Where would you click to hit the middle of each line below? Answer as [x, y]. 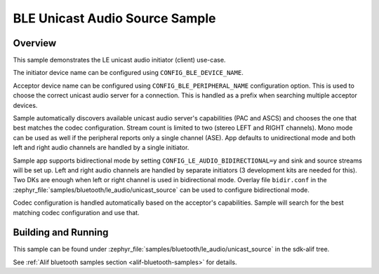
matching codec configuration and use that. [76, 212]
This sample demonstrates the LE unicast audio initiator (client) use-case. [119, 60]
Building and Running [61, 232]
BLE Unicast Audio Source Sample [114, 18]
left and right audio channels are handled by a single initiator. [101, 148]
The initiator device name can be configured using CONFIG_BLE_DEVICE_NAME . [128, 73]
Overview [35, 43]
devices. [25, 105]
